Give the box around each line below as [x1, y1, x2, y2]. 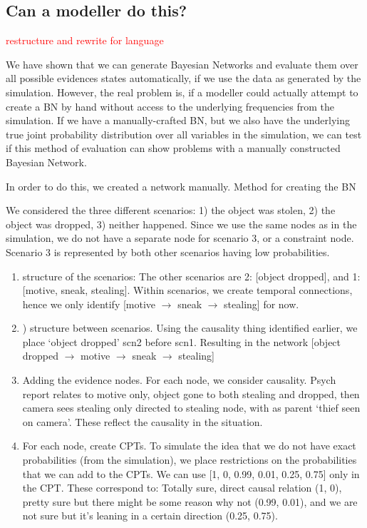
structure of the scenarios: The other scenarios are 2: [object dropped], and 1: [22, 268, 361, 283]
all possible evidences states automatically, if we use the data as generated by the [6, 71, 361, 86]
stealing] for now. [224, 296, 299, 311]
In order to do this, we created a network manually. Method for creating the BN [6, 178, 356, 193]
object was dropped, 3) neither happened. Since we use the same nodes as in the [6, 216, 357, 231]
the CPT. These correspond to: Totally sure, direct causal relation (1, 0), [22, 480, 342, 495]
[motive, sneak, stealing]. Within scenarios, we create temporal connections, [22, 283, 353, 298]
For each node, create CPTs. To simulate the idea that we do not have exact [22, 438, 356, 453]
